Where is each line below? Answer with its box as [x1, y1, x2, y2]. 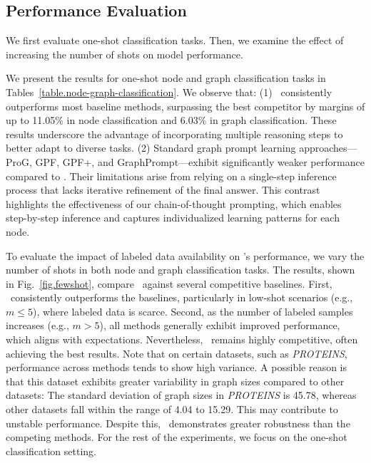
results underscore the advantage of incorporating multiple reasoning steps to [6, 126, 343, 141]
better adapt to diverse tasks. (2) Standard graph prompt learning [6, 140, 296, 155]
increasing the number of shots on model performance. [6, 46, 243, 61]
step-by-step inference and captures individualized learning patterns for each [6, 210, 340, 225]
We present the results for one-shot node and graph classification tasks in [6, 71, 326, 85]
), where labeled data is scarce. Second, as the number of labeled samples [32, 303, 353, 318]
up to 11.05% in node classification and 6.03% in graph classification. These [6, 113, 337, 128]
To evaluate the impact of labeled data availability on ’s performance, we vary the [6, 248, 365, 263]
